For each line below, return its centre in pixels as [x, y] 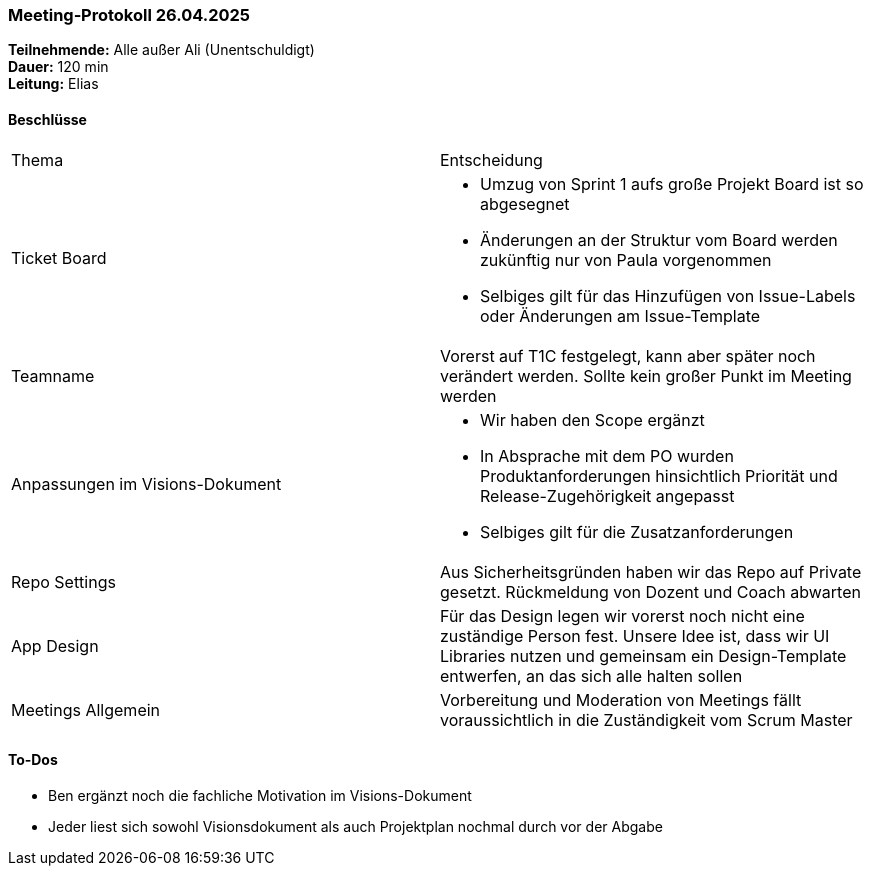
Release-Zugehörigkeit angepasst [607, 495]
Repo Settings [63, 581]
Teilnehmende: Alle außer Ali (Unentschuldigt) [161, 50]
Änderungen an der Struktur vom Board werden [659, 239]
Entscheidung [491, 159]
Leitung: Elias [53, 84]
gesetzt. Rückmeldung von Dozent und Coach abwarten [650, 591]
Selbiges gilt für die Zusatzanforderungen [637, 531]
